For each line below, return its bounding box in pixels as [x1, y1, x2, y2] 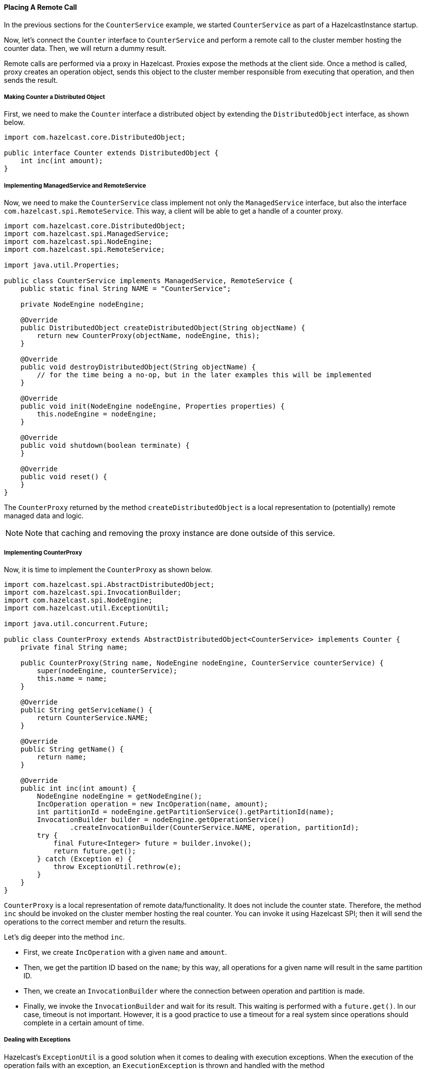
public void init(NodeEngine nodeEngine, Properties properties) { [20, 402, 285, 411]
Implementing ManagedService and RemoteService [4, 182, 146, 189]
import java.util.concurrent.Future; [4, 619, 149, 628]
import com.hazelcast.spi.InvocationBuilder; [4, 588, 182, 596]
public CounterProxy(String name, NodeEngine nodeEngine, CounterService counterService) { [20, 658, 384, 667]
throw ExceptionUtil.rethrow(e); [53, 862, 182, 871]
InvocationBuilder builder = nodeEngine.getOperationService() [37, 815, 285, 824]
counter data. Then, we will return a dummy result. [4, 44, 166, 52]
